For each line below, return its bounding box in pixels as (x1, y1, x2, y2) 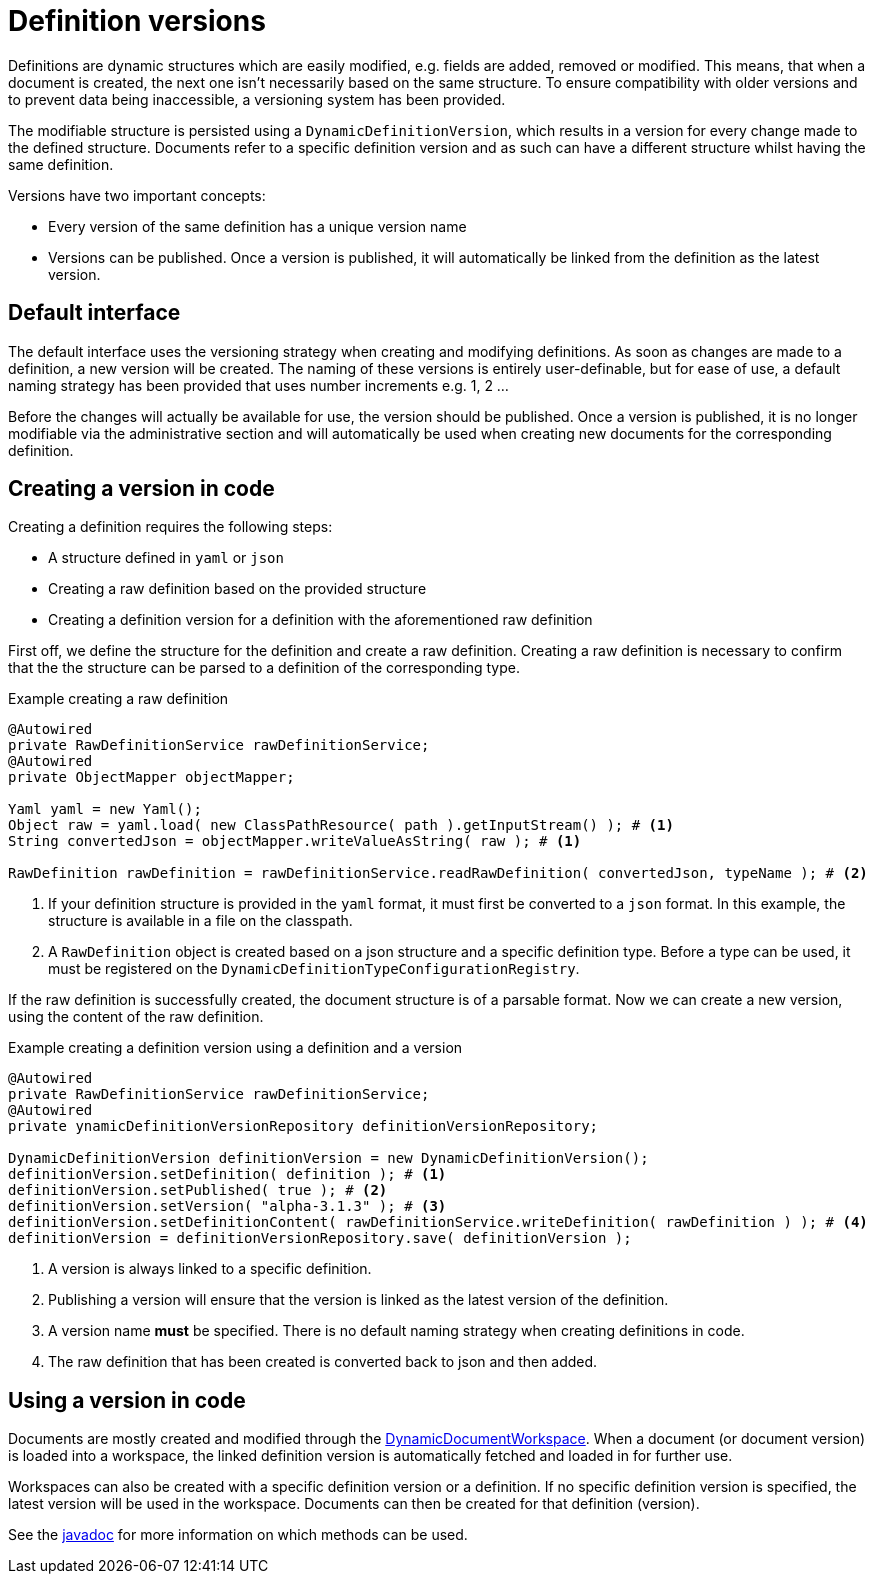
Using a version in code (8, 1387, 246, 1413)
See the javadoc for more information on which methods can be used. (8, 1526, 468, 1544)
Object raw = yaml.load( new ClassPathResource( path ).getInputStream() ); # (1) (8, 817, 674, 834)
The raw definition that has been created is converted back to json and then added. (48, 1353, 598, 1371)
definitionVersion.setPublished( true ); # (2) (8, 1182, 388, 1199)
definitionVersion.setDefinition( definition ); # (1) (8, 1166, 447, 1183)
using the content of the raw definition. (8, 1008, 264, 1026)
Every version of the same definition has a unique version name (48, 217, 467, 235)
